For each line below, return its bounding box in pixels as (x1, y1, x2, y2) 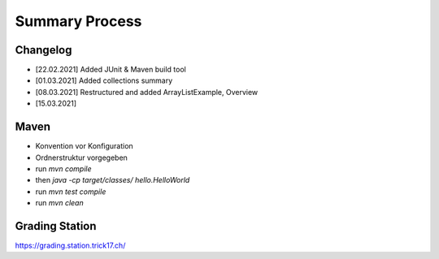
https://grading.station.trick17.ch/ (15, 240, 126, 250)
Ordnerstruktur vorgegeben (35, 153, 128, 162)
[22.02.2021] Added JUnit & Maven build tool (35, 65, 186, 75)
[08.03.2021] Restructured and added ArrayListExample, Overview (35, 87, 259, 97)
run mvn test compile (35, 187, 106, 196)
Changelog (15, 43, 72, 57)
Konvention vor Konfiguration (35, 141, 133, 151)
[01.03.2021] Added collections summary (35, 76, 173, 85)
